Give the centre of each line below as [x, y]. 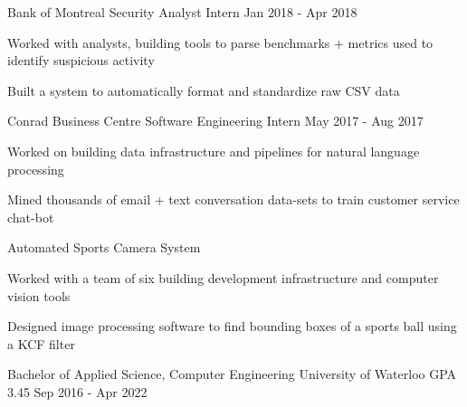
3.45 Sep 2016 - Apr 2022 [77, 391]
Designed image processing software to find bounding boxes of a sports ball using [232, 326]
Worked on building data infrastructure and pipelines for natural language [214, 151]
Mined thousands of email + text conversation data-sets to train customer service [233, 199]
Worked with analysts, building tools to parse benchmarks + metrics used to [220, 42]
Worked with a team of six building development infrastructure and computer [223, 277]
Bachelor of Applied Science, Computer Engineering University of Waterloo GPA [232, 374]
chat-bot [31, 217]
